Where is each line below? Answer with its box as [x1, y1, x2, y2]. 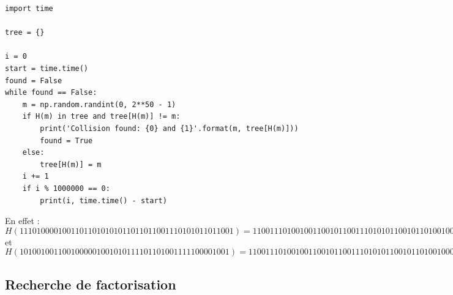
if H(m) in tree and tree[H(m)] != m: [22, 112, 181, 121]
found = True [40, 136, 93, 145]
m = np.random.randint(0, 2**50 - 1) [22, 100, 176, 109]
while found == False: [5, 88, 97, 97]
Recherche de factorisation [5, 274, 176, 293]
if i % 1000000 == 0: [22, 184, 110, 193]
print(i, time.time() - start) [40, 196, 167, 205]
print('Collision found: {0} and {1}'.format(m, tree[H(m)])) [40, 124, 299, 133]
